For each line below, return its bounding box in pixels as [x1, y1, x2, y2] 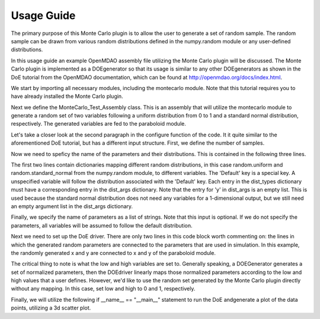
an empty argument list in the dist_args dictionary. [11, 202, 133, 210]
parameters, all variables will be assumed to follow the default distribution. [11, 222, 193, 229]
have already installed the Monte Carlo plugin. [11, 92, 124, 100]
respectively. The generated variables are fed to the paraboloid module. [11, 120, 186, 127]
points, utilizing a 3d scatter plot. [11, 304, 91, 311]
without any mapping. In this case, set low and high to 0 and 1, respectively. [11, 285, 196, 292]
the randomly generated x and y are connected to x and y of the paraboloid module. [11, 249, 216, 256]
